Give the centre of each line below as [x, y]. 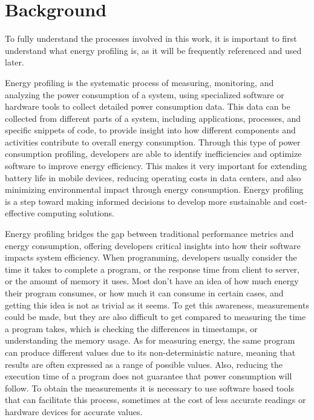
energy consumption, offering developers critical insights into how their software [153, 245]
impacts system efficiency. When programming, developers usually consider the [151, 257]
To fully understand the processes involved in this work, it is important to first [151, 38]
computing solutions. [76, 213]
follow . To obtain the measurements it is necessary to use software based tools [149, 388]
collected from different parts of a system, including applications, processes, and [153, 118]
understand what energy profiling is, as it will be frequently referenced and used [153, 50]
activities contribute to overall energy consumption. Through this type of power [153, 142]
